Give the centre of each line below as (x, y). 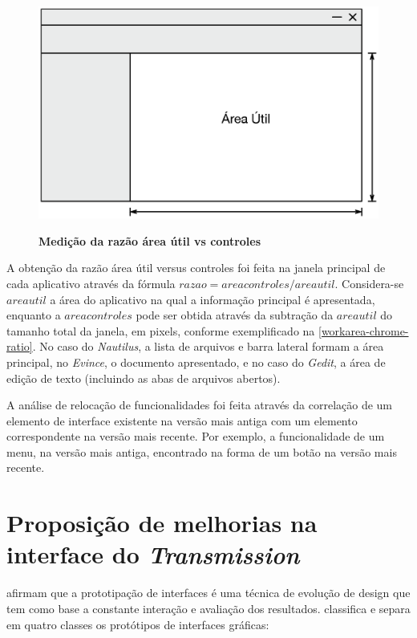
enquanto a (34, 315)
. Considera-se (369, 283)
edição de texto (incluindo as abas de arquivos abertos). (144, 378)
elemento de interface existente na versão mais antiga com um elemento (182, 420)
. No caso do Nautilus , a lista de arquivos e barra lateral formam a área (208, 346)
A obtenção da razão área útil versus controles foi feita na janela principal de (196, 268)
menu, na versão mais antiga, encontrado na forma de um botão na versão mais (202, 451)
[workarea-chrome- (364, 330)
